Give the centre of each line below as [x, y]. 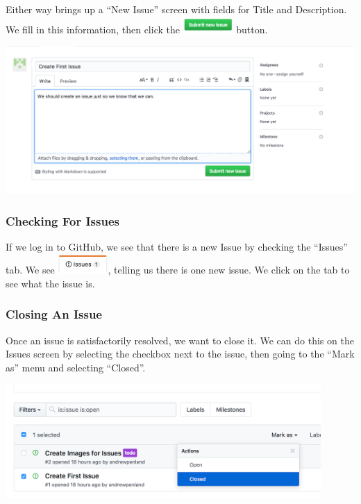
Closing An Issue [54, 314]
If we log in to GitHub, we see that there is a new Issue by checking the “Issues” [177, 247]
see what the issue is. [50, 283]
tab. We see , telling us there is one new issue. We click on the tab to [178, 270]
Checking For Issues [62, 220]
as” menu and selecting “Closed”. [76, 367]
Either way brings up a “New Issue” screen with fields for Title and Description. [176, 9]
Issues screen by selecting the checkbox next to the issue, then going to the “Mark [180, 354]
